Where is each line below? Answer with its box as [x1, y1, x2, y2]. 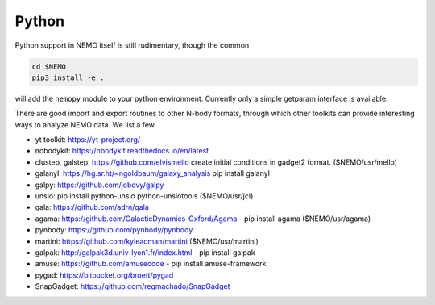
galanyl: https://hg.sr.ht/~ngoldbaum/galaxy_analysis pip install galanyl [35, 169, 270, 178]
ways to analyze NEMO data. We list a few [14, 119, 155, 129]
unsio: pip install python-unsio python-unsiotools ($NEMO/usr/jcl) [35, 191, 254, 201]
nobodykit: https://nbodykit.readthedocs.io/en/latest [35, 146, 209, 156]
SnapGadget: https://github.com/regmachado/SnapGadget [35, 282, 230, 291]
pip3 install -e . [31, 73, 105, 82]
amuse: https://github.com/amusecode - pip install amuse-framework [35, 259, 267, 269]
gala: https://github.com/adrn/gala [35, 203, 149, 212]
